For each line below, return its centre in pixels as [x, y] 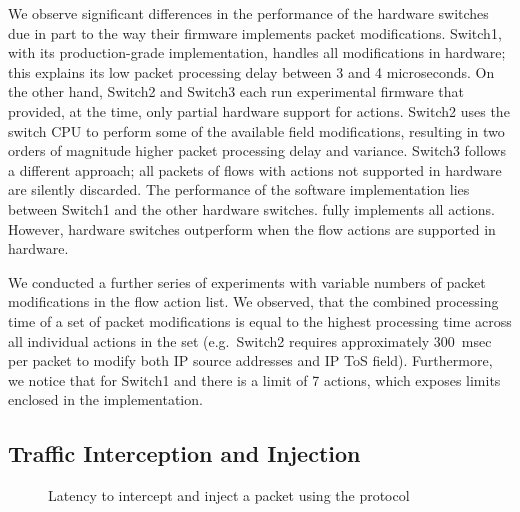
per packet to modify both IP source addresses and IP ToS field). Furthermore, [250, 360]
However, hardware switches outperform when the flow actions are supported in [252, 228]
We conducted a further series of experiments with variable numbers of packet [247, 281]
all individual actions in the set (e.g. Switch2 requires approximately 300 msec [250, 340]
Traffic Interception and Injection [184, 453]
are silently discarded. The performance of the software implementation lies [239, 189]
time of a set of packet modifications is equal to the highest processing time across [260, 320]
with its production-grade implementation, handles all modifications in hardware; [257, 52]
